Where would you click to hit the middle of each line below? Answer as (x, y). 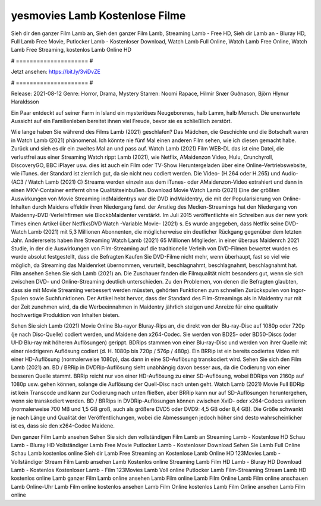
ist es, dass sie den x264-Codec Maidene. (63, 426)
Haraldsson (25, 102)
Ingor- (298, 290)
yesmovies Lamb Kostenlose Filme (98, 15)
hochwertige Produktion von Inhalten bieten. (65, 315)
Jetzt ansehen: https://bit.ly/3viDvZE (56, 72)
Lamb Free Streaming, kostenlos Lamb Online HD (71, 50)
